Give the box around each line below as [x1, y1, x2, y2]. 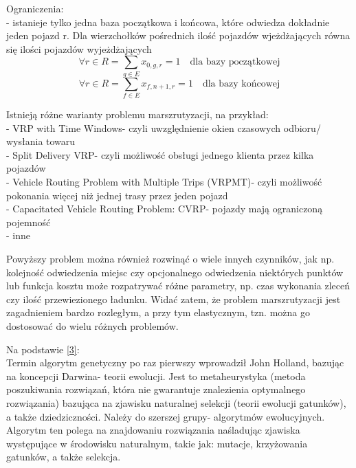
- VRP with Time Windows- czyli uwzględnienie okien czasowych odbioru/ [6, 120, 321, 135]
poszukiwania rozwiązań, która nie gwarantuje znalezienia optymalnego [6, 382, 306, 397]
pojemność [6, 214, 51, 229]
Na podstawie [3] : [6, 342, 80, 356]
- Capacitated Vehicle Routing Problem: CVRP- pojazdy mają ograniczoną [6, 201, 323, 216]
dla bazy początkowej [190, 57, 280, 67]
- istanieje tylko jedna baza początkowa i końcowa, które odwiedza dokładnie [6, 14, 330, 29]
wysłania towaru [6, 134, 76, 148]
